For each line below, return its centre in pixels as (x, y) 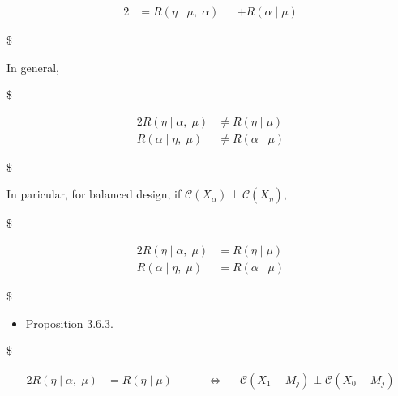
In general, (33, 67)
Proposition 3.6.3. (69, 323)
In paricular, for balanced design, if (94, 194)
